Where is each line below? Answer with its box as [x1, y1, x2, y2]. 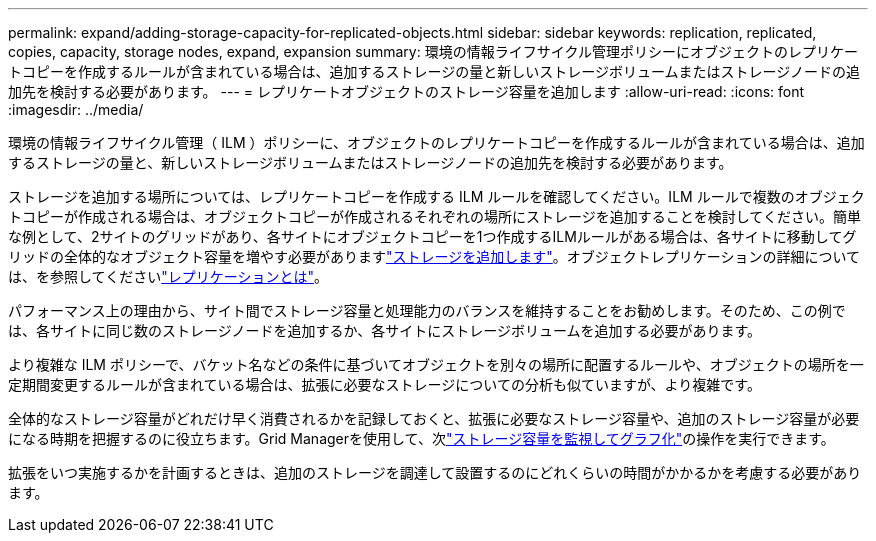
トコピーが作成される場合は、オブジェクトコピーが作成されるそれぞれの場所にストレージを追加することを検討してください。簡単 [8, 208, 861, 225]
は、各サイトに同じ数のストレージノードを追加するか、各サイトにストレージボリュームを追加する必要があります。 [8, 322, 762, 339]
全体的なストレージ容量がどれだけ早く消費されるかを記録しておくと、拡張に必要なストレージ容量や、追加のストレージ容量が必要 [8, 410, 860, 427]
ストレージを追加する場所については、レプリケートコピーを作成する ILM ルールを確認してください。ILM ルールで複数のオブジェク [8, 188, 865, 205]
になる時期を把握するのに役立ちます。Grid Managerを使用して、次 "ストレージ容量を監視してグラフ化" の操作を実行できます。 [8, 430, 835, 447]
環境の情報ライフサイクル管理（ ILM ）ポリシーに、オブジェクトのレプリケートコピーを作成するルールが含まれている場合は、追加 [8, 134, 865, 151]
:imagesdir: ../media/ [8, 101, 144, 118]
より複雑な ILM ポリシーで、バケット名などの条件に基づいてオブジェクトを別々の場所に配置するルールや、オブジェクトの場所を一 [8, 356, 864, 373]
